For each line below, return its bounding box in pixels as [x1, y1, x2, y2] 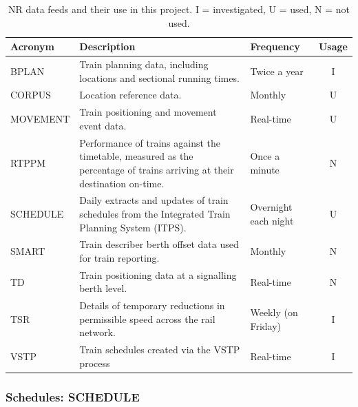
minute [250, 162, 280, 176]
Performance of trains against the [79, 135, 220, 149]
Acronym [10, 39, 54, 54]
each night [250, 213, 294, 227]
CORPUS [10, 87, 52, 102]
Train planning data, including [79, 57, 209, 72]
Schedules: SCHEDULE [6, 388, 140, 405]
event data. [79, 118, 127, 132]
